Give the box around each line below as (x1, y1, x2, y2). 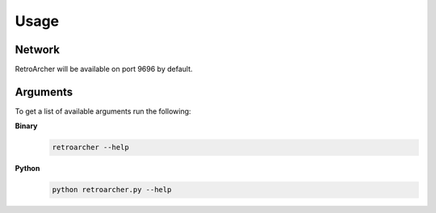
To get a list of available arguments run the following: (15, 106, 191, 116)
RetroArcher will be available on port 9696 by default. (15, 65, 193, 74)
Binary (15, 121, 38, 131)
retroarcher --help (52, 143, 129, 152)
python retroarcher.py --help (52, 186, 172, 194)
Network (15, 43, 61, 56)
